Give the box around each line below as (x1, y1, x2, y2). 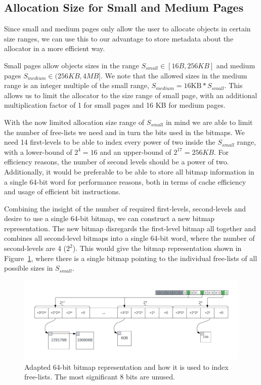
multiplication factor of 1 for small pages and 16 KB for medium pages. (4, 100, 226, 110)
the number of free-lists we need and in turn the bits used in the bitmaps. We (4, 126, 245, 137)
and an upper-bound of (100, 146, 171, 157)
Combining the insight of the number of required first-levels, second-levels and (4, 203, 246, 213)
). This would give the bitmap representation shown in (72, 243, 242, 253)
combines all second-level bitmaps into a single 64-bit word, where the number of (4, 233, 255, 243)
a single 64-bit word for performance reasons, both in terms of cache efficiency (4, 176, 246, 187)
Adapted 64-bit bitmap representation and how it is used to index (24, 361, 229, 372)
